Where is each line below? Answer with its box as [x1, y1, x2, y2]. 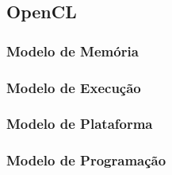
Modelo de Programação [6, 150, 166, 170]
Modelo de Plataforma [6, 114, 153, 134]
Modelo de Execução [6, 77, 141, 97]
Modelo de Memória [6, 41, 139, 60]
